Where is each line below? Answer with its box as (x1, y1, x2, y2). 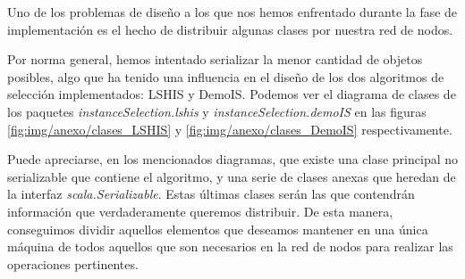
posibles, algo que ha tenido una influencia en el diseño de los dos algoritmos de (7, 67, 444, 86)
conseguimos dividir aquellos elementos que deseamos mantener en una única (7, 219, 428, 238)
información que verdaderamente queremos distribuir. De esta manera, (7, 201, 393, 220)
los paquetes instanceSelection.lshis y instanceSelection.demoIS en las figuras (7, 102, 427, 120)
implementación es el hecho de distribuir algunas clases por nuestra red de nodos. (7, 20, 453, 38)
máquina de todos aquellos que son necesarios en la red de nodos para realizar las (7, 237, 453, 256)
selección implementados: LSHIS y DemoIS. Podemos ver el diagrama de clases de (7, 85, 456, 103)
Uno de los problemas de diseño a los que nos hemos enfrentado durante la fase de (7, 3, 458, 21)
